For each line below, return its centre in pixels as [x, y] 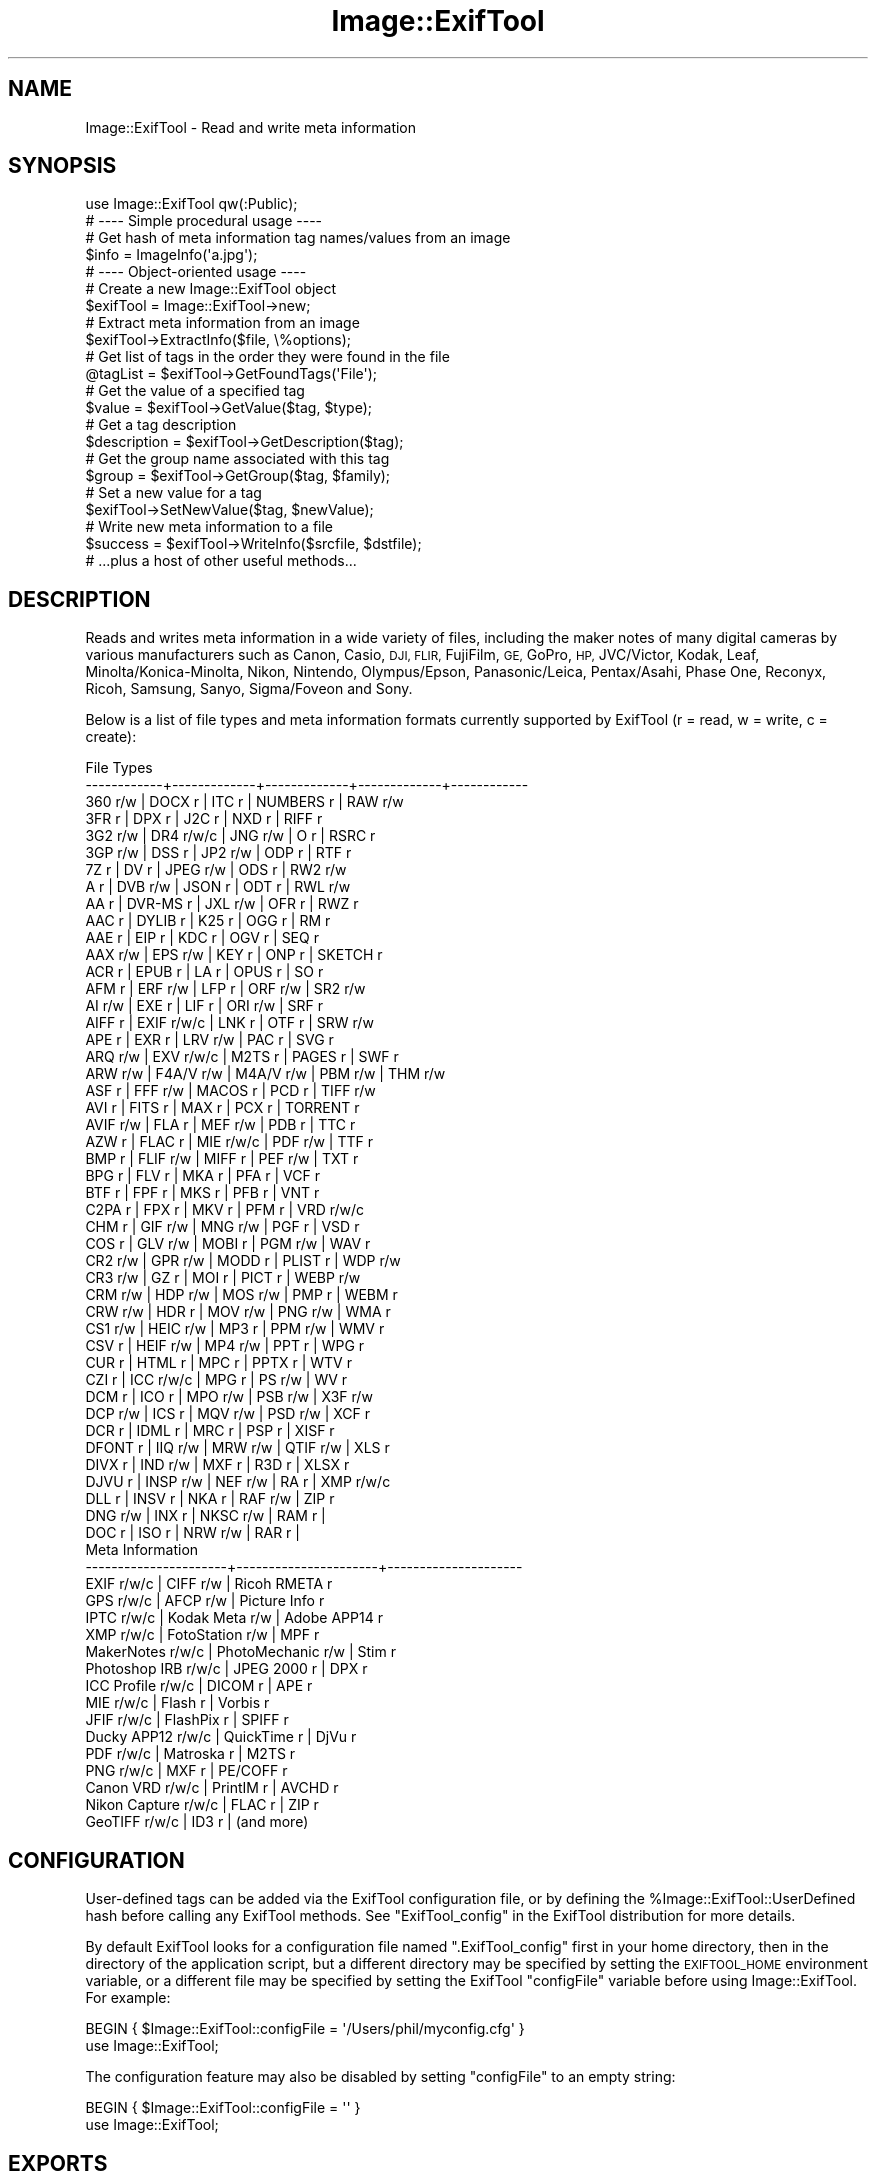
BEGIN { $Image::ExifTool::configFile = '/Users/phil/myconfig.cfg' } [305, 2029]
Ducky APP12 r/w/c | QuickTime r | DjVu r [221, 1737]
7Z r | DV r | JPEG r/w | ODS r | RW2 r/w [216, 870]
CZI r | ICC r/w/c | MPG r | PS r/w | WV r [216, 1380]
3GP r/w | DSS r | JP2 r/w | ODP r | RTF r [218, 853]
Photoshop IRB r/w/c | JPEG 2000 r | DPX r [226, 1669]
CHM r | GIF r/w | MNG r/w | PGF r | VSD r [222, 1227]
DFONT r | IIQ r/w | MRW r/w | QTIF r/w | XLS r [237, 1448]
